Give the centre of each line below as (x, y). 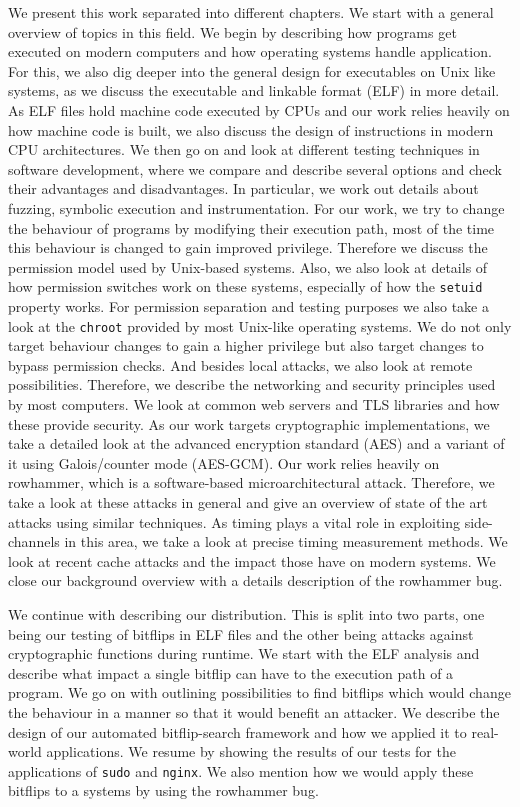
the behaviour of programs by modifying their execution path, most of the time (251, 227)
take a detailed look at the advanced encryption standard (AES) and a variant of (256, 443)
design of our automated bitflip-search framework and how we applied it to (237, 731)
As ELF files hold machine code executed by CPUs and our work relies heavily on (259, 109)
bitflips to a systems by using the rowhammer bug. (163, 790)
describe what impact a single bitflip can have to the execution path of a (231, 672)
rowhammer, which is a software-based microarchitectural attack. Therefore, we (251, 482)
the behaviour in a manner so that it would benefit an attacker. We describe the (254, 711)
